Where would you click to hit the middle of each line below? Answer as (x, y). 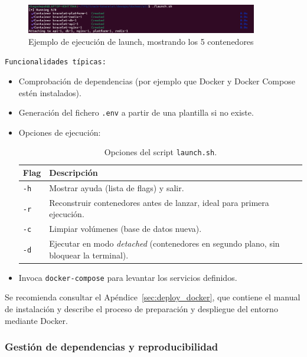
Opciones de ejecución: (60, 132)
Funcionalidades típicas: (55, 62)
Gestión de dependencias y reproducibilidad (112, 347)
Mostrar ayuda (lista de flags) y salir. (117, 187)
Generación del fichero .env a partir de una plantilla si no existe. (136, 112)
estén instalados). (50, 92)
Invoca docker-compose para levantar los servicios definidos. (128, 277)
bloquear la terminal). (89, 255)
